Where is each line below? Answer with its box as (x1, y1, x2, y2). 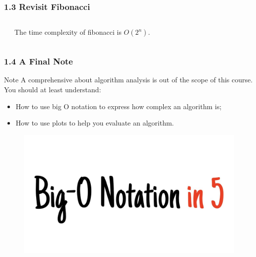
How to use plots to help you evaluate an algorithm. (15, 118, 174, 128)
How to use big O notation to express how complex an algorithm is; (15, 101, 222, 111)
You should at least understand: (4, 84, 101, 95)
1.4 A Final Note (4, 55, 73, 67)
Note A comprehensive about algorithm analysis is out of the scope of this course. (4, 74, 253, 85)
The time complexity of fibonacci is (14, 27, 122, 37)
